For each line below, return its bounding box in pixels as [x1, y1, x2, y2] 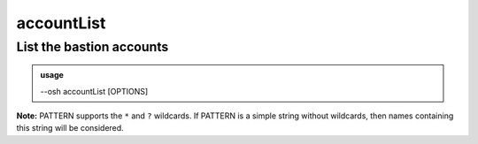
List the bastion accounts [16, 39, 169, 55]
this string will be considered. [16, 123, 124, 133]
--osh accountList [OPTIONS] [40, 86, 149, 96]
